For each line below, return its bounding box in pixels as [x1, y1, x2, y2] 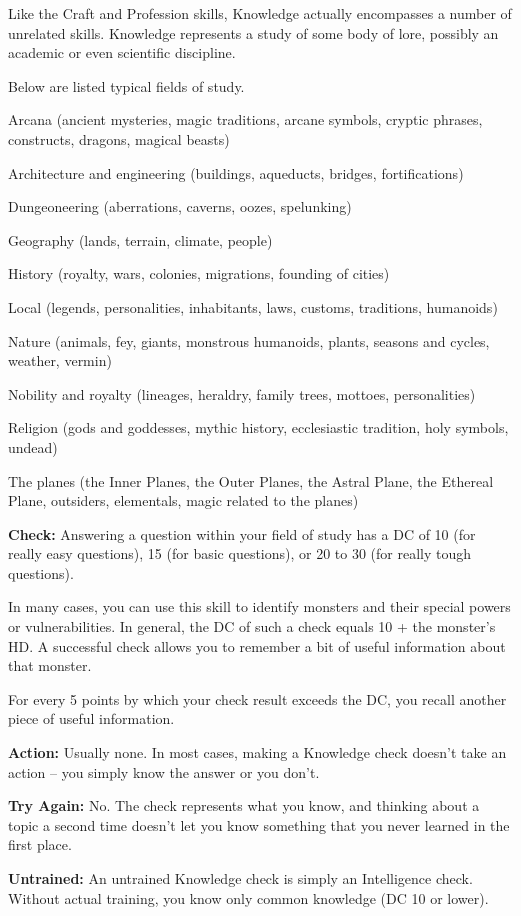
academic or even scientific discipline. [8, 42, 236, 63]
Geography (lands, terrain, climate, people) [8, 229, 273, 250]
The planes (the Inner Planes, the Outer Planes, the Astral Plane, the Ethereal [8, 470, 494, 491]
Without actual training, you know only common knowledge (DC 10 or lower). [8, 887, 489, 908]
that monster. [8, 655, 92, 676]
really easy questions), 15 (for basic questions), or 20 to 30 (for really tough [8, 543, 472, 564]
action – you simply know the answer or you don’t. [8, 761, 320, 782]
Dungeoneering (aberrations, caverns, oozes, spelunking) [8, 196, 352, 217]
